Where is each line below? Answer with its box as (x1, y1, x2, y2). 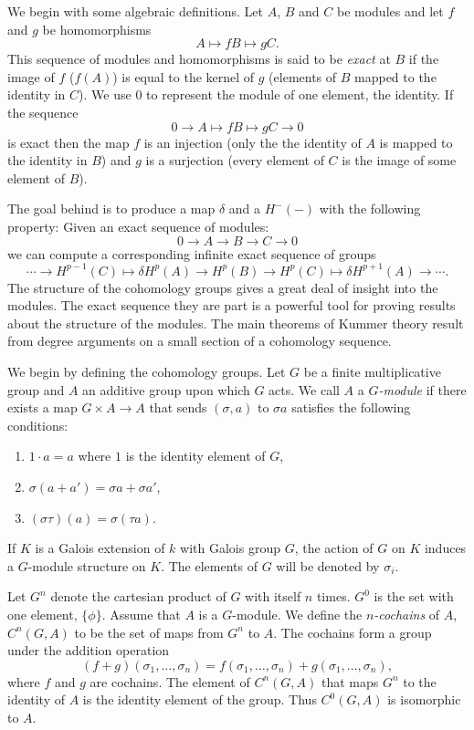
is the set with (374, 587, 454, 606)
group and (7, 380, 65, 399)
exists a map (7, 398, 78, 417)
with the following (319, 199, 421, 218)
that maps (321, 672, 379, 691)
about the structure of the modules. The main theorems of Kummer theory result (7, 313, 464, 332)
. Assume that (101, 604, 181, 623)
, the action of (294, 538, 374, 558)
